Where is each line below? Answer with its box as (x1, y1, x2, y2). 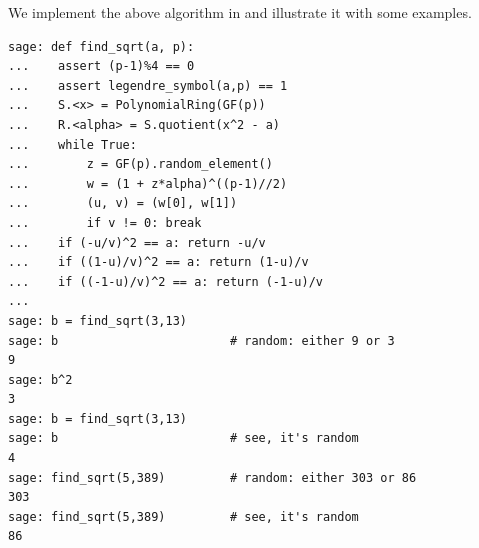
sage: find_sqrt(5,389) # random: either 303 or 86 (8, 470, 417, 485)
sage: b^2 (8, 372, 73, 387)
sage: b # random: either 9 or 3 (8, 333, 395, 348)
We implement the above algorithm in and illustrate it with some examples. (8, 2, 472, 22)
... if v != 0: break (8, 215, 202, 230)
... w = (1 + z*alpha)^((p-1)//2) (8, 176, 288, 191)
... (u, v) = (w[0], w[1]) (8, 196, 238, 211)
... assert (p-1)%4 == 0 (8, 59, 195, 74)
